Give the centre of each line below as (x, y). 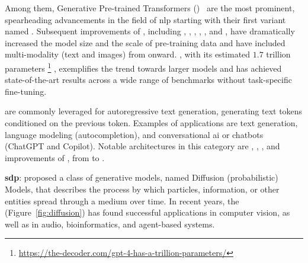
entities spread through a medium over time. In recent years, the (122, 201)
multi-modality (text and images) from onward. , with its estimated (128, 54)
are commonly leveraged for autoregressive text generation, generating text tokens (154, 111)
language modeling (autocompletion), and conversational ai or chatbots (134, 134)
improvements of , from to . (55, 157)
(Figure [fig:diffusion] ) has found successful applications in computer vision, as (147, 212)
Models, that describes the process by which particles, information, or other (142, 189)
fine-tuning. (26, 91)
